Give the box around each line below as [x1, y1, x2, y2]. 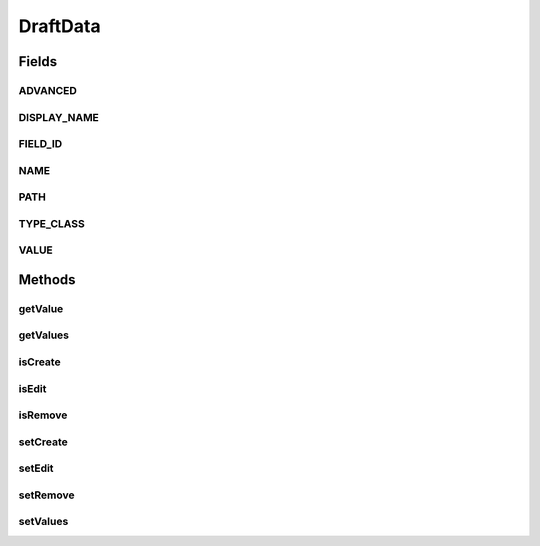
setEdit [18, 461, 54, 475]
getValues [18, 328, 70, 342]
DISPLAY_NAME [18, 110, 100, 124]
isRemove [18, 408, 68, 422]
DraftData [18, 15, 101, 37]
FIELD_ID [18, 137, 63, 151]
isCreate [18, 355, 61, 369]
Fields [18, 53, 58, 70]
